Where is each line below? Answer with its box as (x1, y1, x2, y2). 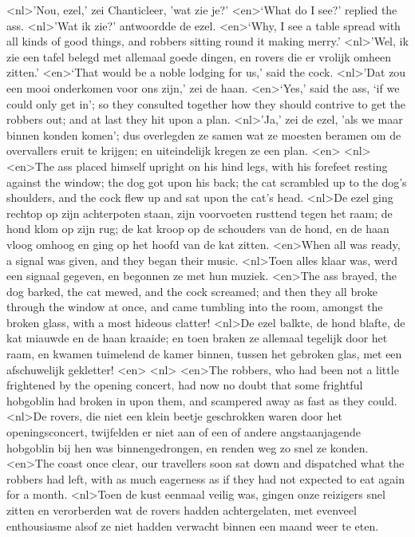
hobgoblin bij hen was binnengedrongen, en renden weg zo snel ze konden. (6, 439, 369, 456)
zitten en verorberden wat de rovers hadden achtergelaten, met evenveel (6, 502, 357, 518)
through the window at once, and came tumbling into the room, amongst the (6, 298, 383, 315)
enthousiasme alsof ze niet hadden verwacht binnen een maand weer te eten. (6, 517, 379, 534)
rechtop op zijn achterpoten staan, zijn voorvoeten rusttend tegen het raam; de (6, 204, 393, 221)
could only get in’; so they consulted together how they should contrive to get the (6, 95, 406, 112)
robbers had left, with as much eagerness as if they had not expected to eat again (6, 470, 405, 487)
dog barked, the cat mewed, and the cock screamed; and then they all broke (6, 282, 377, 299)
